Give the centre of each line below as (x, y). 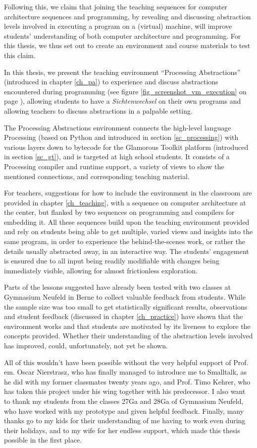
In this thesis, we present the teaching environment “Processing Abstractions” (122, 72)
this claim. (20, 55)
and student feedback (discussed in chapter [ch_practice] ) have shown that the (124, 316)
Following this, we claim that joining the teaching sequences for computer (116, 6)
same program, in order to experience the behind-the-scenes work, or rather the (125, 241)
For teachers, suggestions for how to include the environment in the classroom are (128, 193)
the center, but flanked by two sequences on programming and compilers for (119, 212)
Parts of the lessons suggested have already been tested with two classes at (117, 287)
